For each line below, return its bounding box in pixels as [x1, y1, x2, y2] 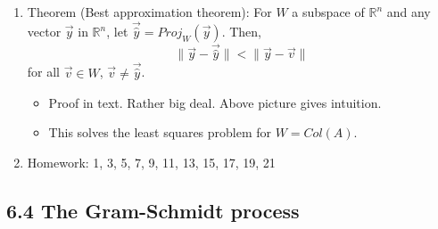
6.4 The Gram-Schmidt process [6, 196, 300, 224]
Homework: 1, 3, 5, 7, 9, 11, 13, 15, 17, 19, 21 [27, 152, 276, 171]
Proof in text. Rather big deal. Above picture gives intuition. [48, 93, 382, 111]
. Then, [221, 22, 261, 41]
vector [27, 22, 62, 41]
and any [386, 3, 431, 20]
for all [27, 62, 61, 81]
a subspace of [292, 3, 365, 20]
